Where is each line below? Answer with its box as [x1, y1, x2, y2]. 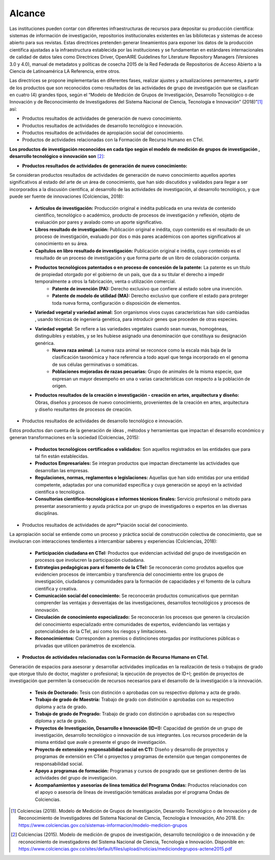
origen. [52, 383, 67, 389]
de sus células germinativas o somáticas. [52, 361, 139, 367]
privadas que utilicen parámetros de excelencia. [35, 642, 136, 649]
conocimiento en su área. [35, 240, 89, 247]
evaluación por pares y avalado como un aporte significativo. [35, 219, 163, 225]
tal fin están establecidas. [35, 453, 89, 460]
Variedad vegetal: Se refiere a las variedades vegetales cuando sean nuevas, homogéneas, [35, 326, 229, 332]
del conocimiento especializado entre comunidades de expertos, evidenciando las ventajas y [35, 621, 230, 627]
